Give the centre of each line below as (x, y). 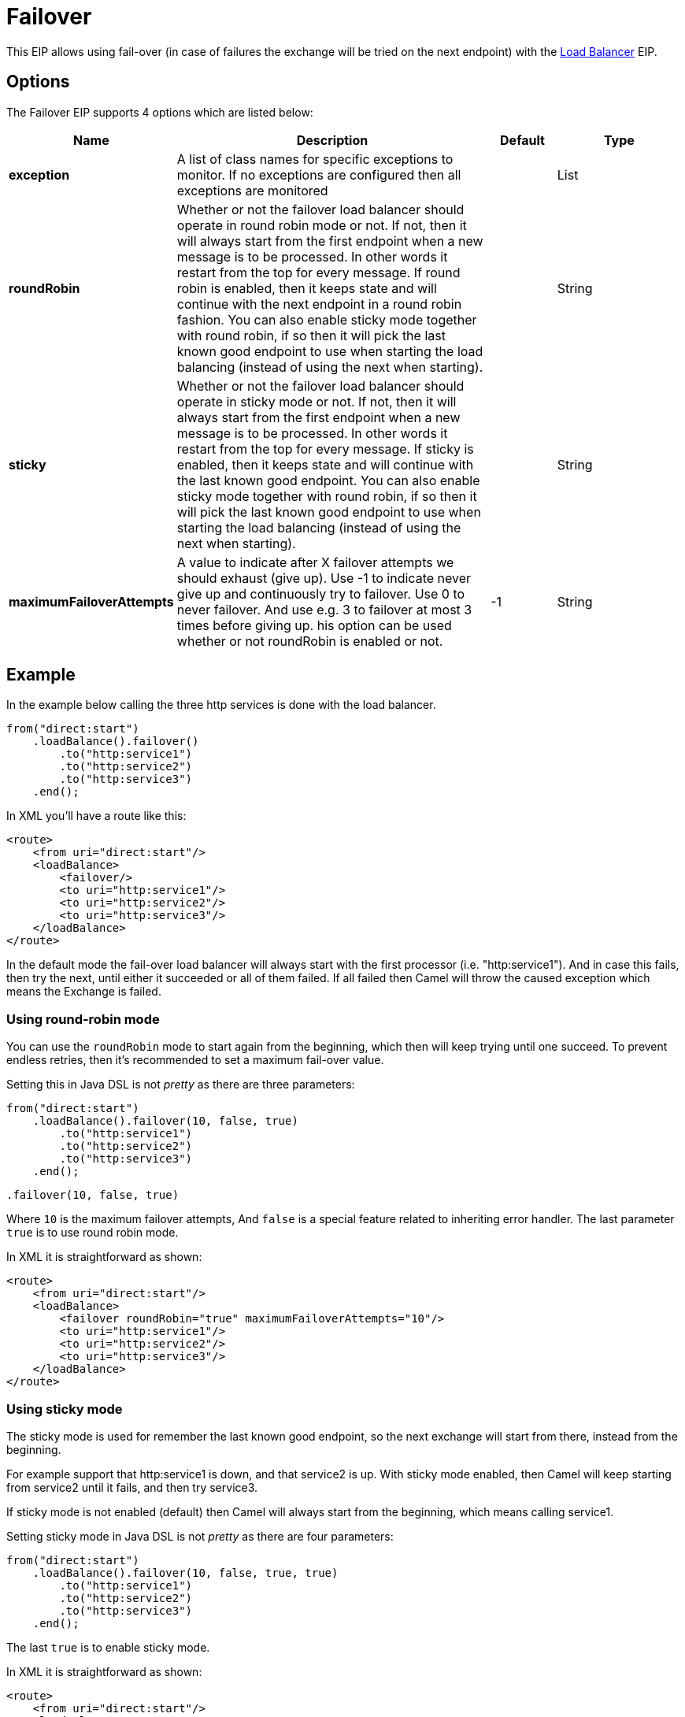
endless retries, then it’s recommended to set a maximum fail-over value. (195, 1060)
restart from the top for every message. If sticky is (325, 449)
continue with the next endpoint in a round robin (319, 304)
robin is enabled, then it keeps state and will (307, 288)
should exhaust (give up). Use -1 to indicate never (324, 578)
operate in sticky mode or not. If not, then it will (317, 401)
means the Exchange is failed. (84, 992)
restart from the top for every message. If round (318, 272)
